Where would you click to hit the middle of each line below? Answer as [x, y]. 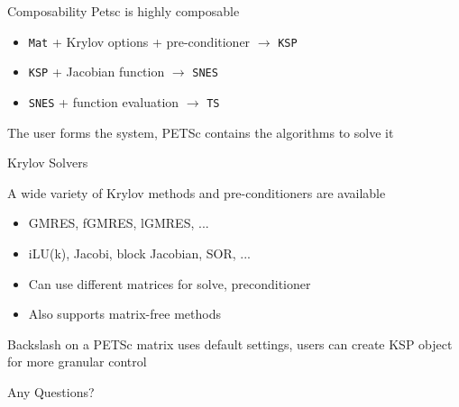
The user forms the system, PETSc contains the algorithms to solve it [201, 132]
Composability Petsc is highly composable [124, 11]
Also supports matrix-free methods [124, 314]
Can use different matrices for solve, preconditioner [170, 283]
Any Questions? [51, 391]
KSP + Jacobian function [96, 72]
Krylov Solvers [48, 163]
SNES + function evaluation [104, 101]
